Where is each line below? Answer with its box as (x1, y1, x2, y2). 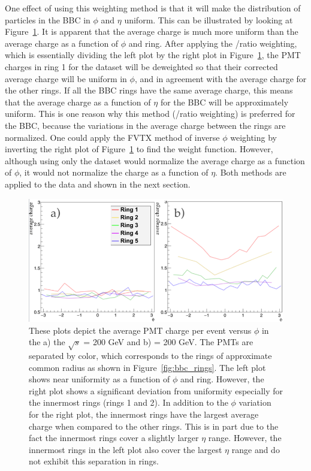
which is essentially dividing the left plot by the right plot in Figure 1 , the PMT (5, 49, 301, 61)
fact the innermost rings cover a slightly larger (29, 431, 199, 444)
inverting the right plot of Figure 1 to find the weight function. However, (5, 143, 273, 155)
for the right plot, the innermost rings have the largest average (29, 408, 259, 421)
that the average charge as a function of (5, 95, 151, 108)
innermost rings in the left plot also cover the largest (29, 443, 222, 455)
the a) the (29, 336, 65, 348)
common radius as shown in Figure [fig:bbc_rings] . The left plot (29, 361, 266, 373)
